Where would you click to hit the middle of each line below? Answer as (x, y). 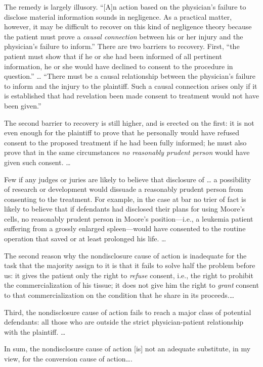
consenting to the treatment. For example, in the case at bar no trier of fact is (125, 199)
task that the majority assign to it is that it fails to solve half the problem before (130, 265)
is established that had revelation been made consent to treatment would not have (131, 96)
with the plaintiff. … (35, 331)
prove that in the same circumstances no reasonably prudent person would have (127, 152)
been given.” (23, 105)
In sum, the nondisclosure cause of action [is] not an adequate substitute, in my (127, 349)
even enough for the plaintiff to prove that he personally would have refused (122, 133)
